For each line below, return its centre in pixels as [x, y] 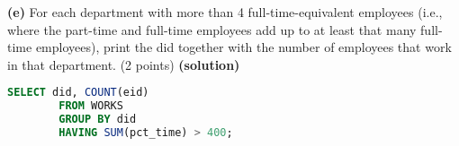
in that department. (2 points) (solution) [124, 64]
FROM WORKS [91, 106]
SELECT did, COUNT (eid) [78, 93]
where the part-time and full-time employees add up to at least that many [212, 29]
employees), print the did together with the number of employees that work [243, 47]
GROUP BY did [98, 120]
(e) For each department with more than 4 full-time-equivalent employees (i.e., [225, 12]
